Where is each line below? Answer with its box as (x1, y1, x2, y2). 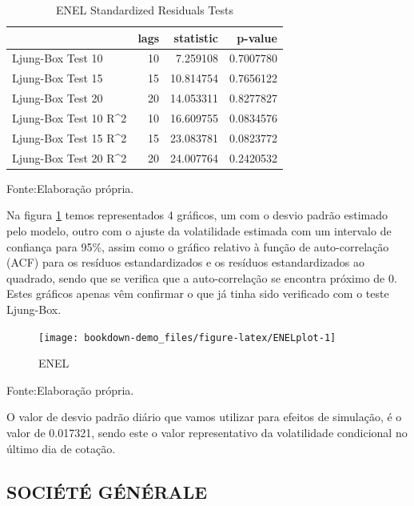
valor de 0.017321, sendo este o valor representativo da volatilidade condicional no (6, 424, 408, 440)
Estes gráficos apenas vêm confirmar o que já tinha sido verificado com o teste (6, 285, 389, 302)
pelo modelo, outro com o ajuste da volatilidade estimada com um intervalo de (6, 222, 392, 239)
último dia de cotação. (6, 440, 116, 456)
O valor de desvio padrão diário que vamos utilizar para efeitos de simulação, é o (6, 408, 402, 425)
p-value (237, 29, 277, 46)
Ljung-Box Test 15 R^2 (12, 129, 127, 146)
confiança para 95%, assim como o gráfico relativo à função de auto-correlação (6, 238, 389, 255)
